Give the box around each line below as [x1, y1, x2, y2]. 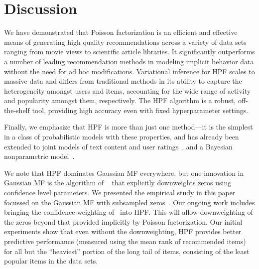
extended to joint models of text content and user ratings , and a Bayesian [4, 141, 233, 151]
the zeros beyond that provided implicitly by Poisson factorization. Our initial [4, 216, 243, 227]
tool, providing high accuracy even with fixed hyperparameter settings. [32, 105, 249, 115]
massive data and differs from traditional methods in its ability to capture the [4, 76, 242, 86]
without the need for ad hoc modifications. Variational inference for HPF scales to [4, 66, 255, 76]
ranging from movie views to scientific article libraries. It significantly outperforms [4, 46, 255, 57]
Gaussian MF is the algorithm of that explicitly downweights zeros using [4, 177, 232, 188]
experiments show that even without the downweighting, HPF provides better [4, 226, 242, 237]
